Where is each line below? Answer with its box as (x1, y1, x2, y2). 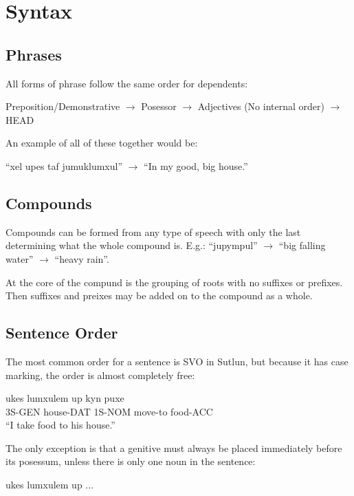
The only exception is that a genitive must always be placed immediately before (5, 440, 342, 455)
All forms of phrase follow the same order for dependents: (5, 76, 248, 90)
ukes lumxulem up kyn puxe (5, 391, 124, 405)
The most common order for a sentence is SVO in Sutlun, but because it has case (5, 354, 349, 368)
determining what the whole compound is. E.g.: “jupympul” (5, 238, 258, 252)
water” (5, 251, 34, 266)
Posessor (141, 99, 177, 114)
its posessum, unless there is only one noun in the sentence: (5, 454, 256, 468)
